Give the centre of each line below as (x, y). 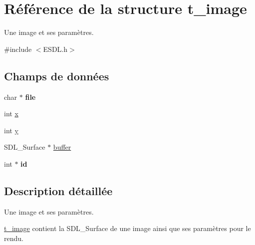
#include (18, 49)
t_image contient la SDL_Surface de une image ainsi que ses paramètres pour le (127, 228)
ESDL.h (55, 49)
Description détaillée (58, 190)
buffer (62, 147)
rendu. (14, 238)
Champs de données (57, 76)
